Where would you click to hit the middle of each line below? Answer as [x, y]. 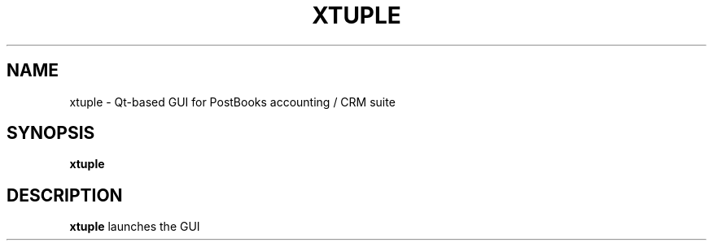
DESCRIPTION [65, 195]
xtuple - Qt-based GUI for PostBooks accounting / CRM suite [232, 102]
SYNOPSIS [51, 133]
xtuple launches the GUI [135, 227]
